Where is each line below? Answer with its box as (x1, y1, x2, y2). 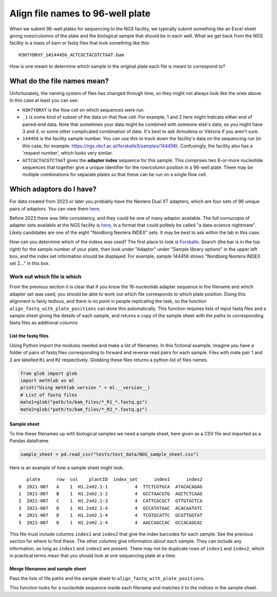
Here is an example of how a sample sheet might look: (9, 465, 124, 471)
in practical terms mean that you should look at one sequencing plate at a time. (9, 552, 176, 559)
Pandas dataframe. (9, 437, 50, 444)
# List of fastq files (20, 392, 77, 398)
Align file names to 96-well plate (9, 8, 151, 19)
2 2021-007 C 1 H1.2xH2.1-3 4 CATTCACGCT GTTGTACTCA (18, 498, 203, 504)
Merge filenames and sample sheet (9, 566, 87, 572)
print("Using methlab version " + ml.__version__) (20, 385, 151, 391)
